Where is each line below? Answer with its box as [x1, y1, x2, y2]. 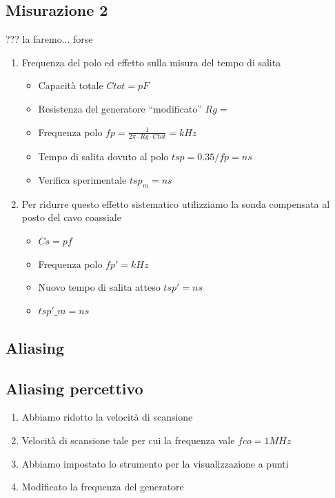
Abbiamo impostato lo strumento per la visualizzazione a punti [21, 456, 289, 470]
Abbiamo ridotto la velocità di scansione [21, 410, 193, 424]
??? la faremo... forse [6, 32, 93, 46]
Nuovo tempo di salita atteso [38, 280, 161, 294]
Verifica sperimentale [38, 173, 127, 186]
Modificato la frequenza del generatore [21, 479, 184, 494]
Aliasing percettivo [6, 377, 143, 399]
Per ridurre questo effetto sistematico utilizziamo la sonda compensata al [21, 196, 330, 211]
